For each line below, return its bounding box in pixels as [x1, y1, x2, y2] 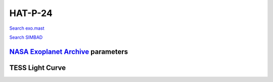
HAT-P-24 [9, 8, 53, 19]
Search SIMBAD [9, 34, 43, 40]
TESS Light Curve [9, 63, 66, 72]
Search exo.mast [9, 25, 45, 31]
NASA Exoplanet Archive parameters [9, 47, 128, 56]
